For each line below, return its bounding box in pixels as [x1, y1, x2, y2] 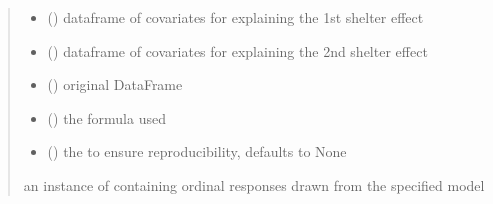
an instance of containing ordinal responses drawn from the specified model [23, 174, 485, 195]
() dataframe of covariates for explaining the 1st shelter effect [47, 7, 424, 27]
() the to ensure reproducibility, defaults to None [47, 141, 347, 162]
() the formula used [47, 107, 166, 128]
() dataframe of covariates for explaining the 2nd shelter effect [47, 40, 428, 61]
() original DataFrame [47, 74, 183, 95]
